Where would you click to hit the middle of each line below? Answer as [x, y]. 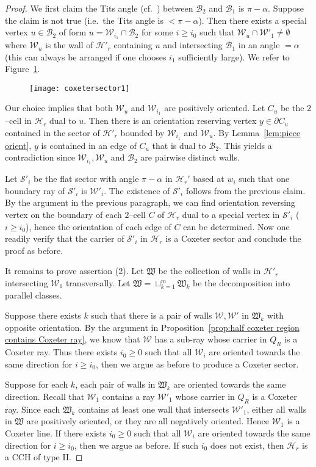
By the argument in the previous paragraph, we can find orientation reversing [150, 202]
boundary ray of [35, 190]
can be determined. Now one [236, 226]
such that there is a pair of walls [152, 315]
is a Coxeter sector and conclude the [233, 238]
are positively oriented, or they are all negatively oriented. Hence [148, 421]
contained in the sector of [52, 132]
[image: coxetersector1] [80, 88]
